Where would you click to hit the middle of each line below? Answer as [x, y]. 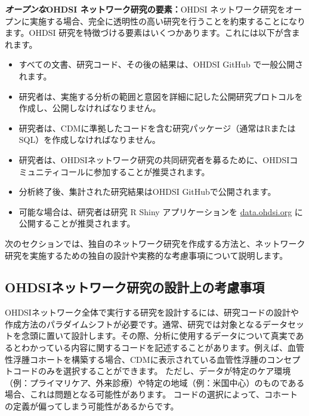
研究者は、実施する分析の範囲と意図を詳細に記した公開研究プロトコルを [161, 96]
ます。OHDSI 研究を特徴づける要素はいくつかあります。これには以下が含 [148, 33]
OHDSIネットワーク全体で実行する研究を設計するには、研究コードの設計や [152, 312]
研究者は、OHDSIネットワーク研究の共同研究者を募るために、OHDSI [154, 159]
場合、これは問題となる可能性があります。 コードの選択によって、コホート [152, 394]
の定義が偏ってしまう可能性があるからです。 [92, 406]
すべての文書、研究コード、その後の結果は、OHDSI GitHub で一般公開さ [161, 64]
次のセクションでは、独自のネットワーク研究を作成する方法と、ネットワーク [155, 243]
